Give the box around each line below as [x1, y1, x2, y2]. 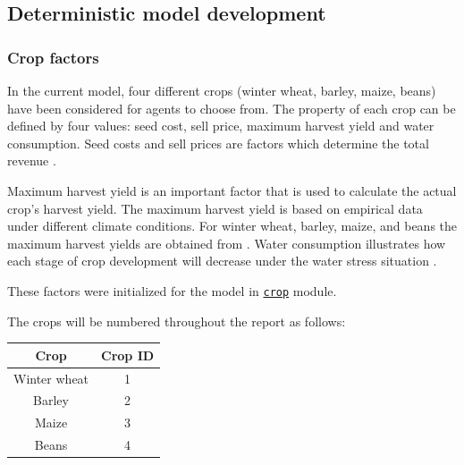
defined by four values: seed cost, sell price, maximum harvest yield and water [7, 116, 434, 135]
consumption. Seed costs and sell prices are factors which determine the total [7, 133, 429, 152]
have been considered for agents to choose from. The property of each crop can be [7, 98, 456, 117]
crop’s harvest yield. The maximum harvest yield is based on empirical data [7, 199, 423, 217]
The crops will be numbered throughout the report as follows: [7, 311, 346, 330]
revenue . [7, 151, 56, 170]
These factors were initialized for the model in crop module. [7, 281, 337, 300]
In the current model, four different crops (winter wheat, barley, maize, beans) [7, 81, 436, 99]
